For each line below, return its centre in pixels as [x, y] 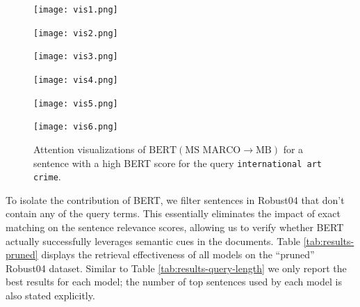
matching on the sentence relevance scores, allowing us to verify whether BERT [175, 227]
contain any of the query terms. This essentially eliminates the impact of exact [173, 213]
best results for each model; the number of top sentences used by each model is [174, 282]
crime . [47, 176]
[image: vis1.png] [76, 10]
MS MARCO [213, 150]
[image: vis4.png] [76, 80]
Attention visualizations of [90, 149]
